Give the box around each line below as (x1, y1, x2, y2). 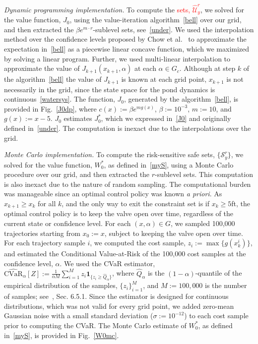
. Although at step (179, 63, 236, 73)
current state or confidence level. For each (4, 218, 131, 229)
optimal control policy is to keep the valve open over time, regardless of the (4, 208, 233, 219)
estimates (64, 113, 92, 123)
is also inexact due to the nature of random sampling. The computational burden (4, 178, 251, 189)
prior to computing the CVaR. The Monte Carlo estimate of (4, 320, 187, 330)
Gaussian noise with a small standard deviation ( (4, 310, 153, 321)
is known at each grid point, (121, 74, 207, 84)
